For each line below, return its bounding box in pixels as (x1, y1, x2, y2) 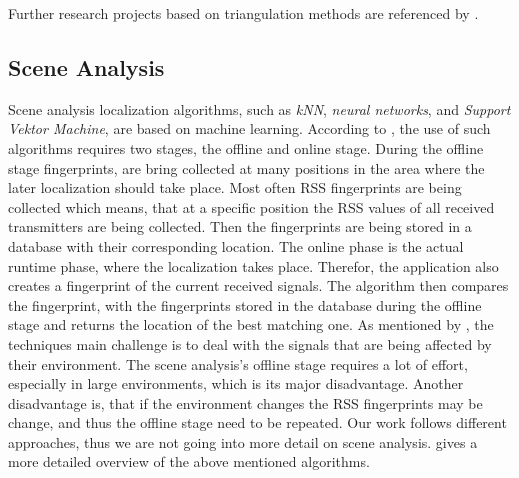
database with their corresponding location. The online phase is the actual (8, 235, 464, 256)
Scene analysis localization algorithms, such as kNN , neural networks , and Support (8, 98, 511, 119)
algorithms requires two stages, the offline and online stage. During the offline (8, 137, 484, 158)
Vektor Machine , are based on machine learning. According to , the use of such (8, 118, 491, 139)
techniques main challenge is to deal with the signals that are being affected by (8, 333, 492, 354)
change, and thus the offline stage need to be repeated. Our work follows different (8, 412, 507, 433)
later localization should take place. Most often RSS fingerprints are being (8, 177, 462, 198)
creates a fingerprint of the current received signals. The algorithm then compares (8, 275, 509, 296)
